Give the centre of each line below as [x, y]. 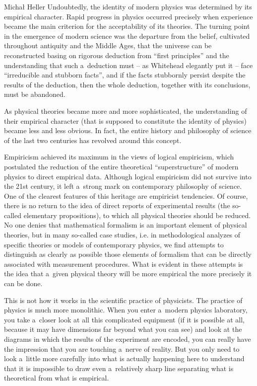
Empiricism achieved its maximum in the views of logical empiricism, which [119, 157]
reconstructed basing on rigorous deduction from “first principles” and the [117, 55]
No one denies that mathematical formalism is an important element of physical [126, 225]
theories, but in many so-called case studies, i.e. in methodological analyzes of [122, 235]
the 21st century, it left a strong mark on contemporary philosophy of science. [123, 186]
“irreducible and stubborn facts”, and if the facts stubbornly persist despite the [125, 75]
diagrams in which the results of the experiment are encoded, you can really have [128, 339]
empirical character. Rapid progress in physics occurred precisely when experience [128, 16]
